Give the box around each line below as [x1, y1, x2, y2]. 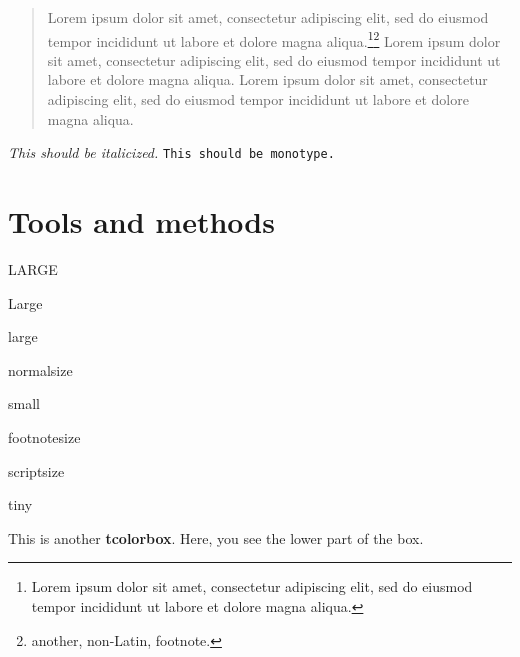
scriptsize [8, 460, 65, 481]
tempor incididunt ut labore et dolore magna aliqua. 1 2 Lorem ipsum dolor [47, 27, 501, 51]
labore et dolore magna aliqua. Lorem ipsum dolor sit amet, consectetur [47, 69, 488, 90]
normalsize [8, 359, 73, 380]
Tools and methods [8, 201, 275, 242]
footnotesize [8, 426, 81, 447]
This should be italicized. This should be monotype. [8, 142, 335, 163]
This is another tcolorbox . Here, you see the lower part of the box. [8, 527, 424, 548]
